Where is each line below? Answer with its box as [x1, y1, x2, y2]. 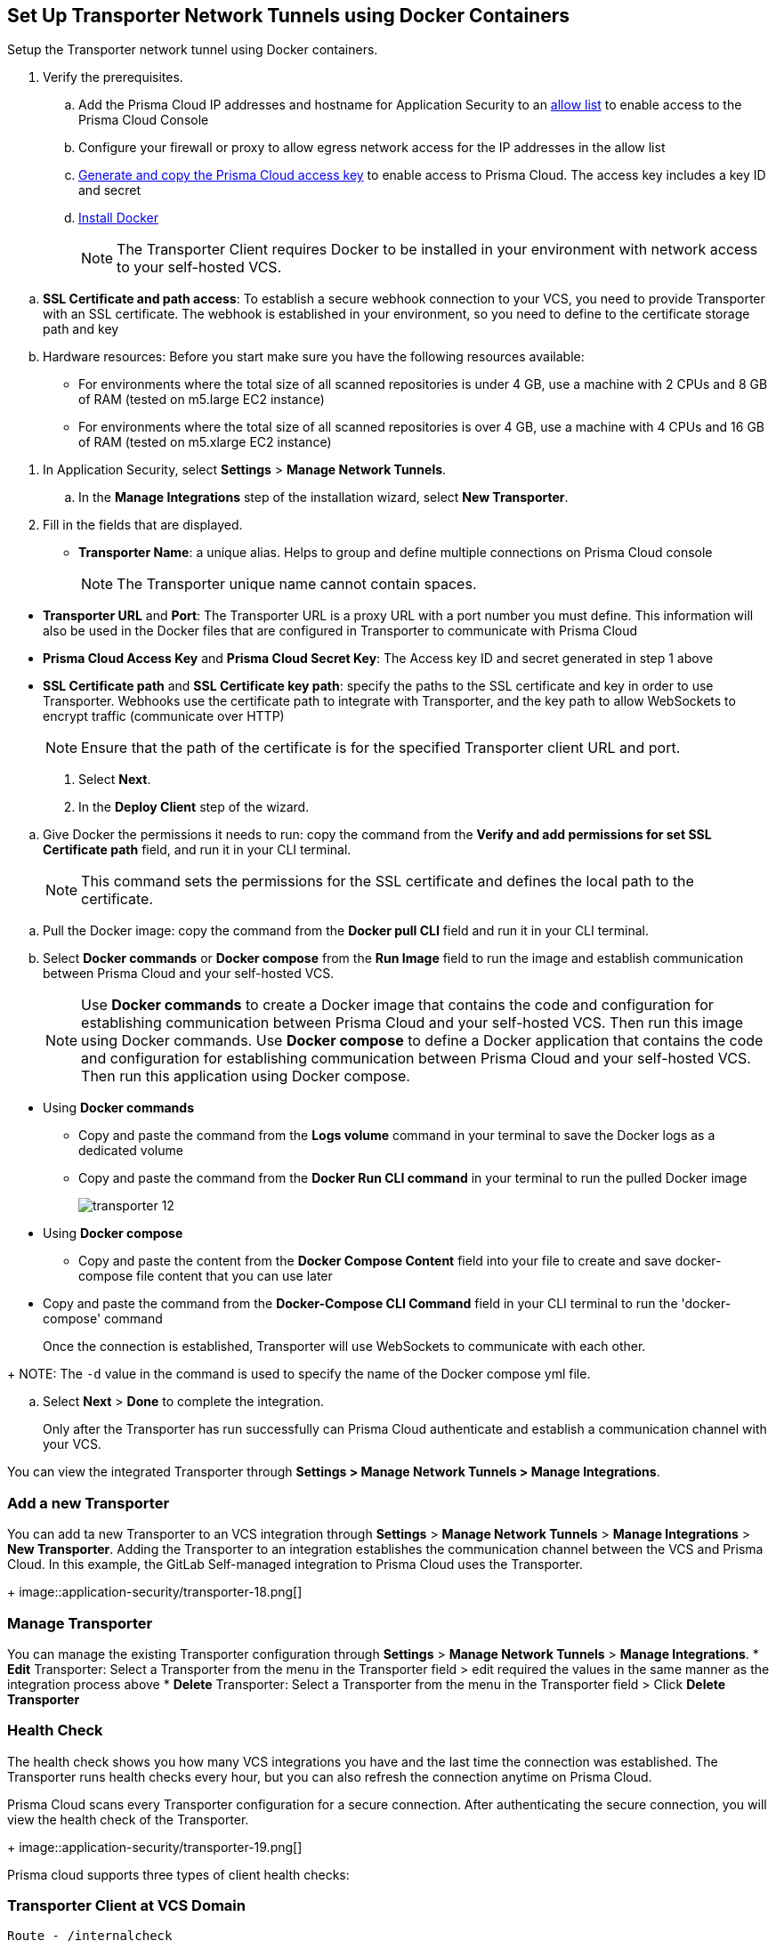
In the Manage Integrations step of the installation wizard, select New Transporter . [78, 489, 569, 505]
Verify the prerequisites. [43, 69, 183, 85]
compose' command [43, 1311, 163, 1327]
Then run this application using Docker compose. [81, 1067, 410, 1086]
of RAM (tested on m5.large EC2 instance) [78, 392, 325, 408]
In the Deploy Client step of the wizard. [78, 799, 310, 815]
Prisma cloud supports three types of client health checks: [7, 1866, 350, 1882]
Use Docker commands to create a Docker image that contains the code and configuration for [81, 996, 714, 1015]
